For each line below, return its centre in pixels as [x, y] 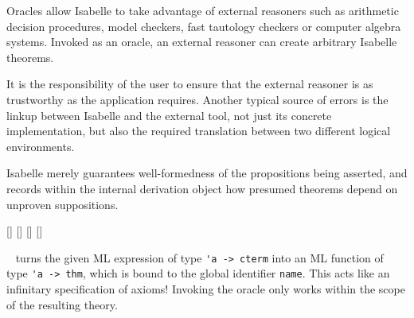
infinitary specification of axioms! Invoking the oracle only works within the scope [206, 289]
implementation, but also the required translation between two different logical [199, 131]
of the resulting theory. [62, 304]
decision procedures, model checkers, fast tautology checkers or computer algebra [204, 26]
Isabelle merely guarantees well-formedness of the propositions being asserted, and [207, 173]
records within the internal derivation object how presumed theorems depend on [202, 188]
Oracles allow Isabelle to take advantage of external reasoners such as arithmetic [203, 10]
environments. [41, 146]
